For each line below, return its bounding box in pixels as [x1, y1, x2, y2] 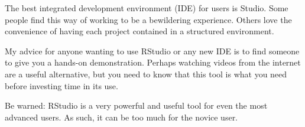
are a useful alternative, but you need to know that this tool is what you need [5, 67, 287, 80]
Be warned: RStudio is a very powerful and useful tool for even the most [5, 99, 268, 112]
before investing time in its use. [5, 79, 118, 92]
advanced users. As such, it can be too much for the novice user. [5, 110, 238, 123]
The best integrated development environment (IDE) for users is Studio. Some [5, 2, 288, 14]
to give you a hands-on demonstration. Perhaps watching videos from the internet [5, 56, 301, 69]
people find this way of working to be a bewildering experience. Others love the [5, 13, 292, 25]
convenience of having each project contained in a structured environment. [5, 25, 274, 37]
